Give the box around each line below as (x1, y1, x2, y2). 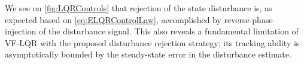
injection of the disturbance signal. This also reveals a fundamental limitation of (5, 25, 299, 37)
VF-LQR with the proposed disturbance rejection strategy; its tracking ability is (5, 36, 300, 49)
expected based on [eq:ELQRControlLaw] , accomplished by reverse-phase (5, 13, 273, 25)
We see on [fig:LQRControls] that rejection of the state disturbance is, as (5, 2, 272, 14)
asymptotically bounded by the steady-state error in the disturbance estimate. (5, 48, 291, 60)
